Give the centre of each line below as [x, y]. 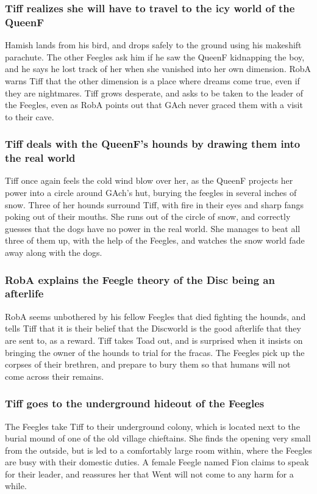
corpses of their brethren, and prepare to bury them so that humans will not [148, 364]
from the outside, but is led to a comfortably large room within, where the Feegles [158, 450]
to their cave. [30, 116]
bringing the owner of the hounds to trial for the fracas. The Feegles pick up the [155, 352]
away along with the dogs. [54, 252]
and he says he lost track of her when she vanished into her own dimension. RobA [158, 69]
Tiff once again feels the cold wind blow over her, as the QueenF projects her [149, 180]
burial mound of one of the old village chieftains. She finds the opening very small [158, 438]
